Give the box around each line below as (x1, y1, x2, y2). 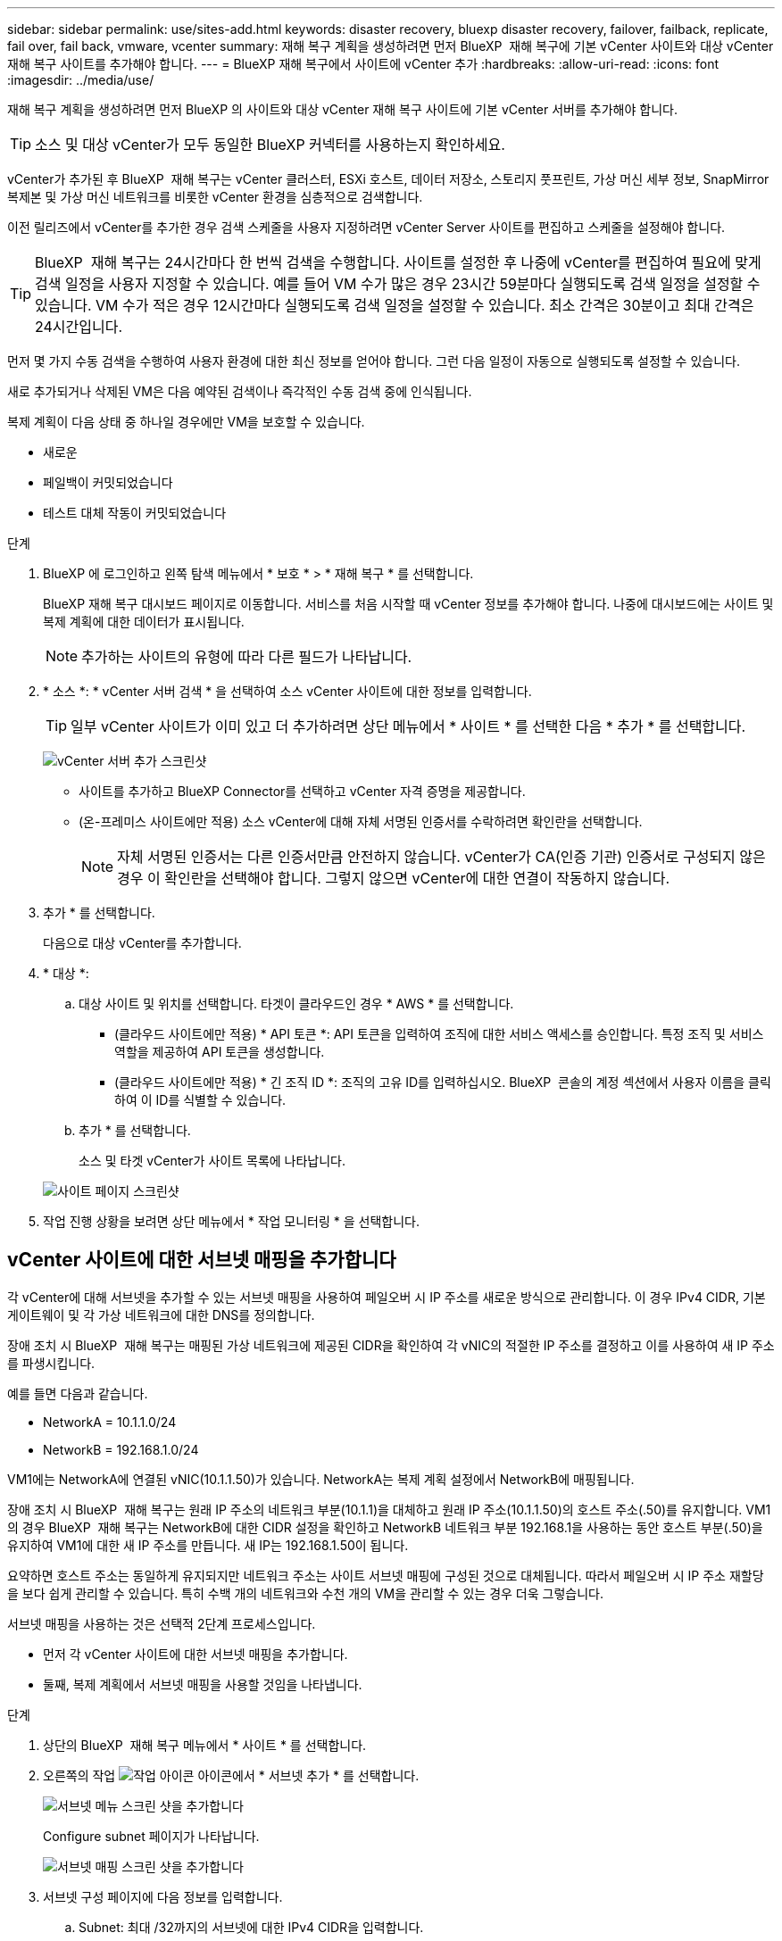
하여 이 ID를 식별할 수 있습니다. (114, 1092, 287, 1107)
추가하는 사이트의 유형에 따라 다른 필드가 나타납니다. (81, 648, 412, 666)
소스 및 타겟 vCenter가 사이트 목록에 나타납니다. (79, 1153, 346, 1168)
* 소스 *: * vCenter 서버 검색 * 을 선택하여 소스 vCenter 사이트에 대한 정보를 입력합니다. (43, 684, 532, 699)
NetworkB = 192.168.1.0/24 (43, 1441, 199, 1457)
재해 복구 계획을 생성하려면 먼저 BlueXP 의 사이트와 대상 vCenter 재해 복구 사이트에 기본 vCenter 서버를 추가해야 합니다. (7, 102, 678, 117)
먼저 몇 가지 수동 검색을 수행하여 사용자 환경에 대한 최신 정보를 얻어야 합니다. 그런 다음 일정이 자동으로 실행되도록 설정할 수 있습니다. (7, 353, 740, 369)
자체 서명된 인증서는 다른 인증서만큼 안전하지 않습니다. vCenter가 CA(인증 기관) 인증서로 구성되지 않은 (117, 848, 766, 866)
